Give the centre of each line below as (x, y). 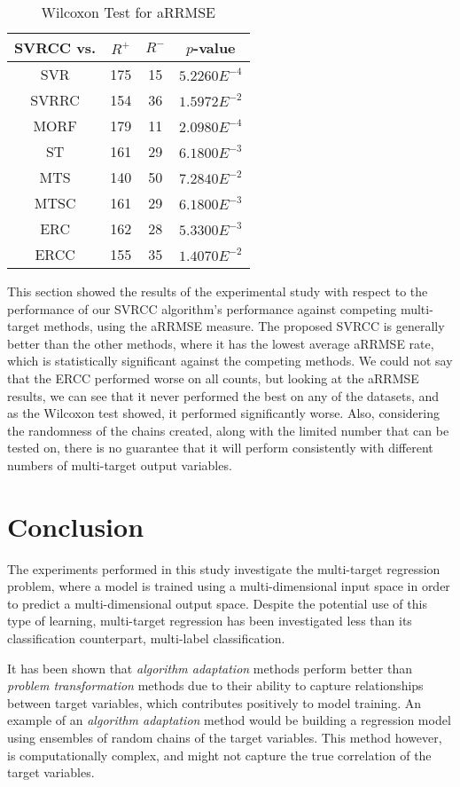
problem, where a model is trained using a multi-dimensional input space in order (229, 586)
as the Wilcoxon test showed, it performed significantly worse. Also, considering (223, 413)
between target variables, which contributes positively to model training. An (214, 702)
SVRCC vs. (55, 47)
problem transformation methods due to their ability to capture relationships (215, 685)
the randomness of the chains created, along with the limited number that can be (228, 430)
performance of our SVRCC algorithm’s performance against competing (202, 308)
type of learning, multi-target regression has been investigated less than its (210, 621)
